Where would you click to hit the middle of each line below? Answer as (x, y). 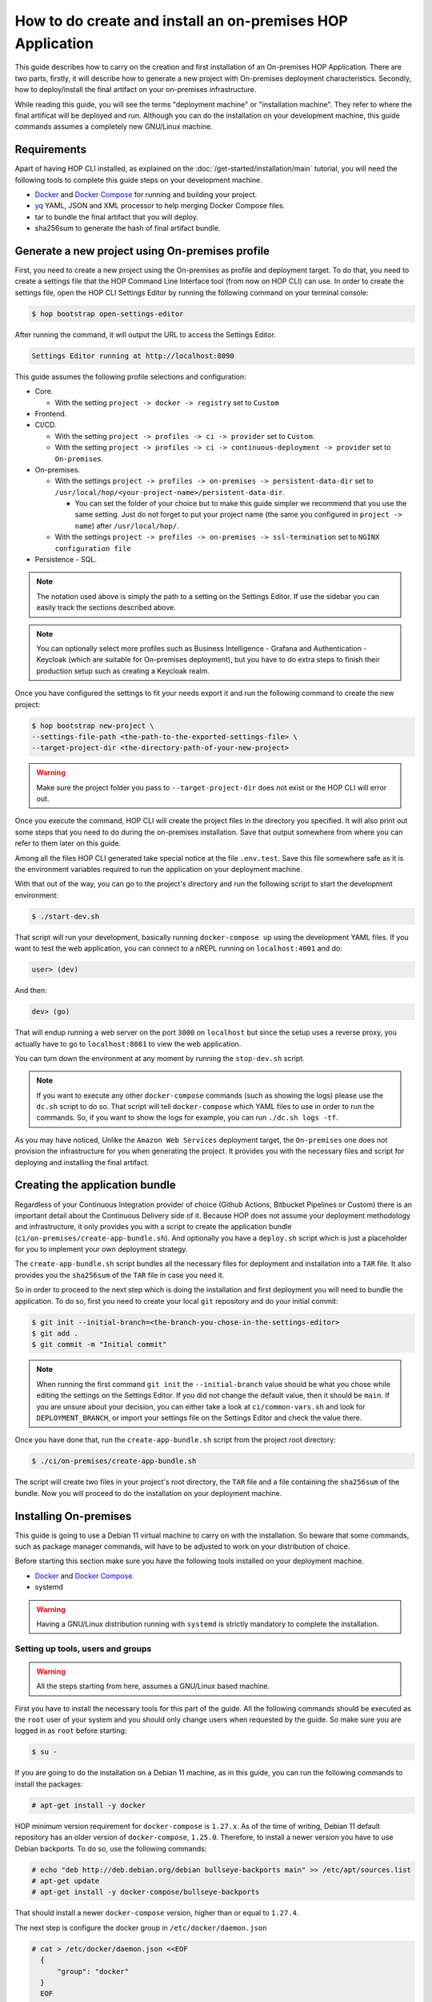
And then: (31, 991)
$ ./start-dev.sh (66, 916)
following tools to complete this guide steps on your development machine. (139, 179)
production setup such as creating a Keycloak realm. (123, 671)
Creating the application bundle (95, 1185)
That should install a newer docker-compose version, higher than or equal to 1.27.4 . (157, 1913)
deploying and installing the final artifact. (82, 1162)
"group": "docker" (93, 1971)
